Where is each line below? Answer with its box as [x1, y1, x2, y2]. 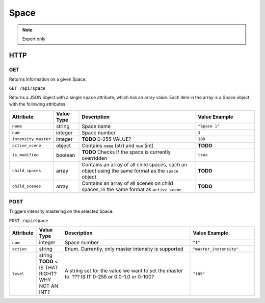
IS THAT [39, 264, 58, 271]
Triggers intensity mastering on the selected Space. [9, 208, 114, 214]
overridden [81, 154, 107, 161]
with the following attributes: [9, 101, 67, 107]
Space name [81, 123, 111, 129]
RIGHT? [39, 270, 57, 277]
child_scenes [12, 184, 41, 189]
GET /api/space [9, 86, 46, 91]
